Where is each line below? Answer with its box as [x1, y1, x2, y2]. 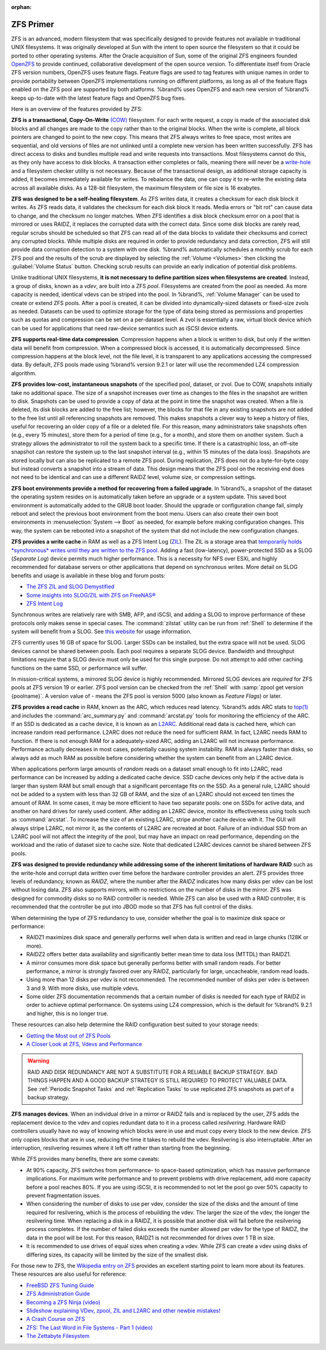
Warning [27, 1057, 50, 1064]
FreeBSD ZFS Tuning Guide [26, 1281, 94, 1289]
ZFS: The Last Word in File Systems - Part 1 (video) [26, 1323, 153, 1331]
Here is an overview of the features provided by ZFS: [11, 106, 143, 113]
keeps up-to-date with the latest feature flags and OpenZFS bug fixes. [11, 94, 186, 101]
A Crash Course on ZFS [26, 1316, 85, 1323]
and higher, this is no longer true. [26, 1009, 109, 1017]
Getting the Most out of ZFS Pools [26, 1032, 111, 1039]
